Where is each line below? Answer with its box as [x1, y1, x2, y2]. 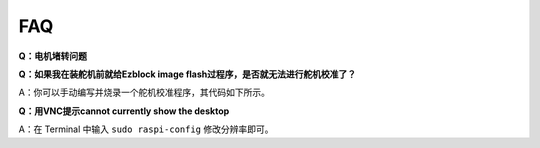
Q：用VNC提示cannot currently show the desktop [18, 105, 230, 117]
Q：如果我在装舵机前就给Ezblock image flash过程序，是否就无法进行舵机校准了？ [18, 68, 357, 80]
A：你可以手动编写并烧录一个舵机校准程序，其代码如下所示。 [18, 86, 270, 99]
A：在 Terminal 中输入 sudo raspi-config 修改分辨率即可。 [18, 123, 274, 135]
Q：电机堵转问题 [18, 50, 87, 62]
